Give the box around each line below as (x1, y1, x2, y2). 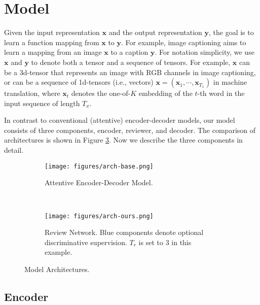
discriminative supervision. (45, 236, 127, 247)
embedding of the (138, 88, 193, 98)
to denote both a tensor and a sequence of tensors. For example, (31, 56, 231, 67)
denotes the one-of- (71, 88, 131, 98)
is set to (138, 236, 163, 247)
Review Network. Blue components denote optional (45, 227, 204, 238)
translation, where (4, 88, 60, 98)
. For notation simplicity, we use (155, 47, 254, 57)
